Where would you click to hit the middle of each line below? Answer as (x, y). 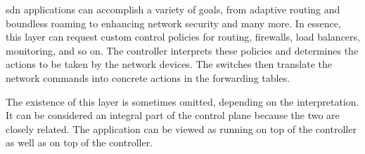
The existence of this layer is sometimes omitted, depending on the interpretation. (182, 101)
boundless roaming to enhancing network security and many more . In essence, (173, 23)
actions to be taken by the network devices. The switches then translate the (169, 64)
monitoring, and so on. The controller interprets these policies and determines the (182, 50)
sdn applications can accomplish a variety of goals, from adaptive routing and (173, 9)
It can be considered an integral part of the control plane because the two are (173, 115)
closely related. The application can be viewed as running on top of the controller (181, 128)
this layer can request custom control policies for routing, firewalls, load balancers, (183, 37)
